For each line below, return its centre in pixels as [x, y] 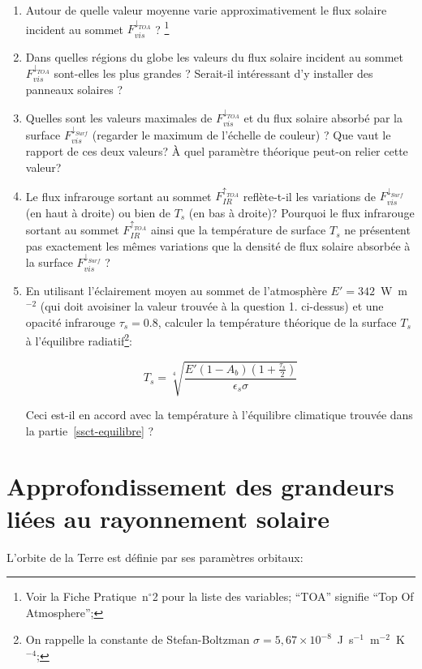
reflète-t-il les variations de [309, 196]
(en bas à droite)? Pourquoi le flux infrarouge [301, 212]
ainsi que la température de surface [238, 230]
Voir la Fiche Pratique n [87, 596]
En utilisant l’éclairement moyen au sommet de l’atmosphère [176, 290]
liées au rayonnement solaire [168, 518]
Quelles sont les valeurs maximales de [119, 117]
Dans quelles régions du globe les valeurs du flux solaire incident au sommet [214, 56]
